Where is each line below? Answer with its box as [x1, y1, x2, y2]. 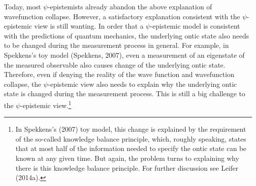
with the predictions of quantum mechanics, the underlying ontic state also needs [4, 30, 249, 40]
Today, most [4, 1, 41, 11]
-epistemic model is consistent [150, 21, 240, 31]
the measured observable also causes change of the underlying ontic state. [4, 59, 225, 70]
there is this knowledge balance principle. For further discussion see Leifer [15, 162, 238, 173]
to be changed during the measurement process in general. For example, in [4, 40, 229, 50]
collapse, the [4, 78, 41, 89]
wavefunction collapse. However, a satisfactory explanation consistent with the [4, 11, 240, 21]
